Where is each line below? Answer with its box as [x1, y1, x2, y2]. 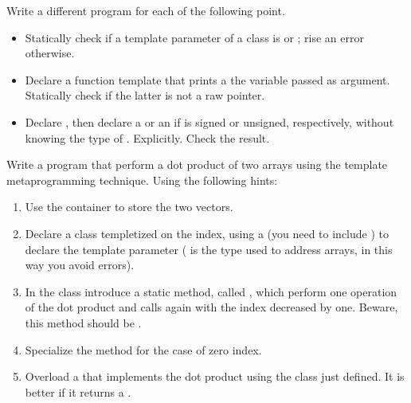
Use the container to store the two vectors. [25, 198, 233, 215]
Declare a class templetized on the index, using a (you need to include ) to [25, 225, 389, 241]
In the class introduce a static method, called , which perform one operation [25, 283, 397, 299]
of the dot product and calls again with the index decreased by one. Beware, [25, 299, 398, 315]
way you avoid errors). [25, 256, 135, 273]
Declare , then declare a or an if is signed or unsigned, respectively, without [25, 113, 394, 130]
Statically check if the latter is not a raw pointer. [25, 87, 265, 104]
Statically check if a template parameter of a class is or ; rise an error [25, 29, 364, 45]
